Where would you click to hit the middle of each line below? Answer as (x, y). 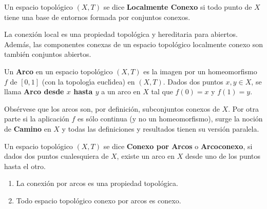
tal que (162, 91)
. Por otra (243, 108)
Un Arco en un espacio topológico (59, 71)
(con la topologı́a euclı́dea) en (88, 81)
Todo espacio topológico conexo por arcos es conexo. (99, 200)
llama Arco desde (34, 91)
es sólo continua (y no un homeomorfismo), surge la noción (170, 119)
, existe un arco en (146, 156)
